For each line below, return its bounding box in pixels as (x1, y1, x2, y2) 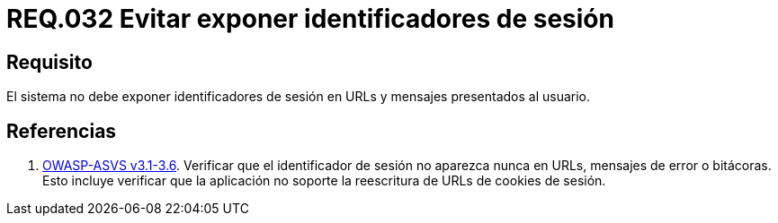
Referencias (6, 119, 117, 142)
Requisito (6, 50, 93, 73)
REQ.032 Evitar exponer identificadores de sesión (6, 4, 614, 34)
